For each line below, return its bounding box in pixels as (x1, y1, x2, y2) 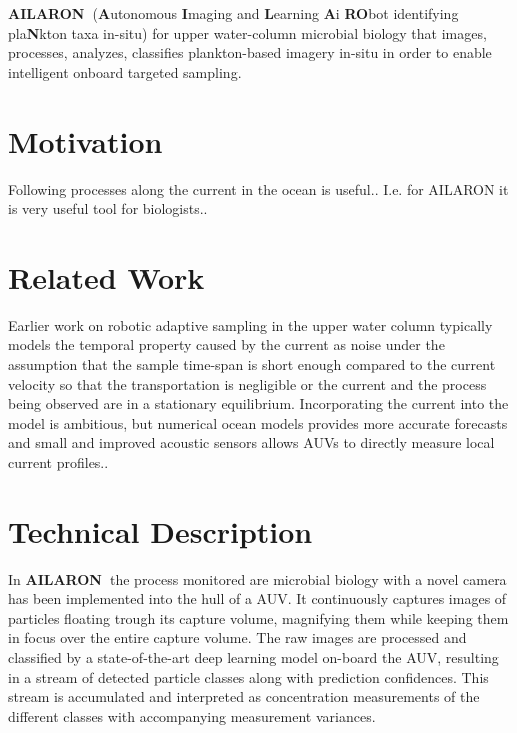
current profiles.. (8, 451, 109, 472)
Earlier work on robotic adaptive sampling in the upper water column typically (8, 314, 493, 335)
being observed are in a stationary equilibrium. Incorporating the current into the (8, 393, 509, 414)
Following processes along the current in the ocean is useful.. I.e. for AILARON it (8, 178, 509, 199)
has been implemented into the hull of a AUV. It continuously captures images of (8, 588, 507, 609)
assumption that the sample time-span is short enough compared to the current (8, 354, 496, 374)
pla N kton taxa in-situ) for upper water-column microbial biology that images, (8, 22, 487, 43)
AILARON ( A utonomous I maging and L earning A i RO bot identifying (8, 3, 459, 23)
